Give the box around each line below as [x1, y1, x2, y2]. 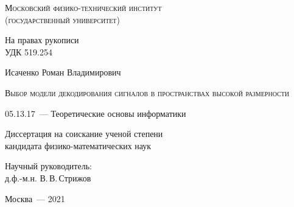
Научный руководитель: [5, 160, 92, 172]
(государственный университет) [5, 13, 120, 26]
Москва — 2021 [5, 192, 65, 205]
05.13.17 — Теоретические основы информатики [5, 107, 186, 119]
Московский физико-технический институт [5, 1, 162, 13]
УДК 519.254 [5, 45, 52, 58]
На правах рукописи [5, 33, 79, 46]
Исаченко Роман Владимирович [5, 66, 121, 79]
